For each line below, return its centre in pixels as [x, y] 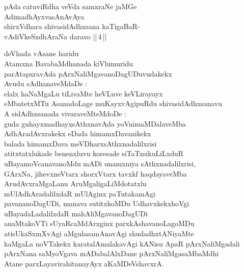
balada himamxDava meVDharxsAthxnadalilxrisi [80, 143]
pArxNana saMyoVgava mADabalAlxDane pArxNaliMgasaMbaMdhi [112, 253]
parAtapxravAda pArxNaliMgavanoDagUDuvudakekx [88, 73]
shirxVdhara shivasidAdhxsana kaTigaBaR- [72, 26]
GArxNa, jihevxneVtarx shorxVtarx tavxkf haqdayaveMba [96, 173]
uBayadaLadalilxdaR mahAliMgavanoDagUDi [76, 213]
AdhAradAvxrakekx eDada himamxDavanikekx [78, 133]
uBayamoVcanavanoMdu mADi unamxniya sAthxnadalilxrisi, [100, 163]
